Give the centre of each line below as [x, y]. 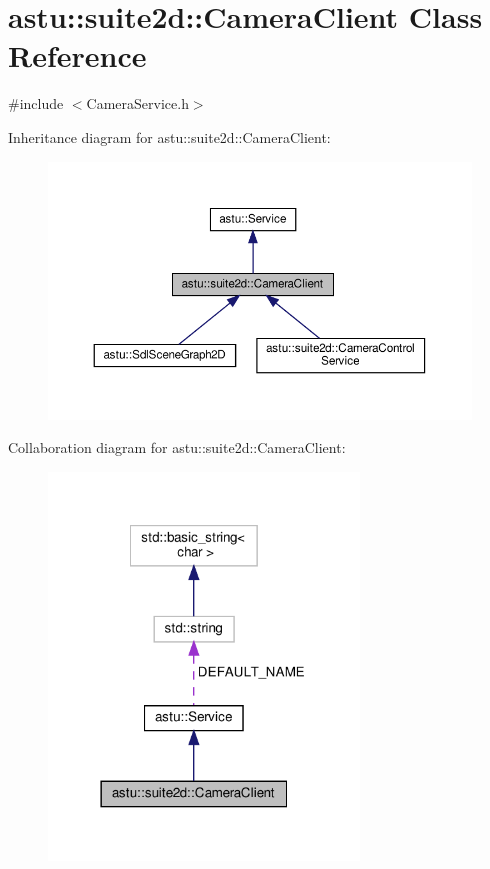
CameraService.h [137, 103]
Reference [77, 55]
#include [36, 103]
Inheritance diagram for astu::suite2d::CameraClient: [169, 136]
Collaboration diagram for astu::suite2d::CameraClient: [177, 447]
